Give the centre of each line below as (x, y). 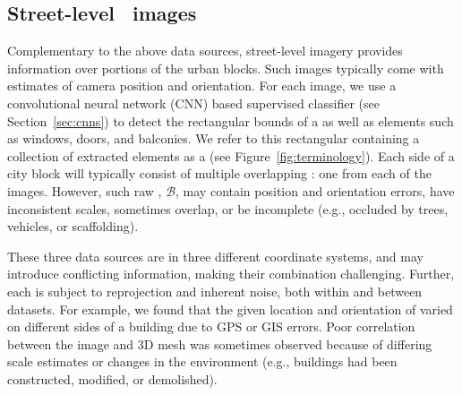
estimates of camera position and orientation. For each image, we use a (202, 86)
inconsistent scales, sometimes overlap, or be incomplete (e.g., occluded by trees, (228, 208)
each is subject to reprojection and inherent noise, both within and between (215, 291)
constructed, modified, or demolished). (112, 378)
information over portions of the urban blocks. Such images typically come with (226, 68)
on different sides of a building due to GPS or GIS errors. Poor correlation (211, 326)
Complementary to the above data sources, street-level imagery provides (205, 51)
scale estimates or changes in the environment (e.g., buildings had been (202, 361)
